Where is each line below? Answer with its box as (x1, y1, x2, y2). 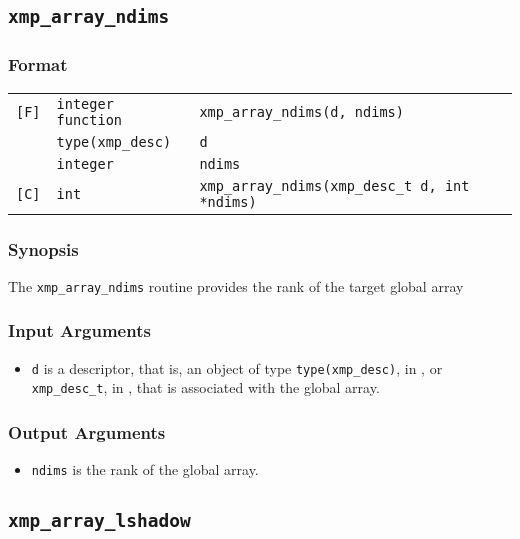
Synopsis (8, 236, 79, 261)
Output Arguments (8, 419, 166, 444)
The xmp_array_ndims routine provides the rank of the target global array (8, 275, 464, 296)
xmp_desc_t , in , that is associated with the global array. (31, 377, 380, 398)
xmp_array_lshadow (8, 510, 191, 532)
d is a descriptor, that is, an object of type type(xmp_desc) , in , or (31, 357, 443, 378)
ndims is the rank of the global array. (31, 459, 259, 480)
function (56, 111, 123, 128)
